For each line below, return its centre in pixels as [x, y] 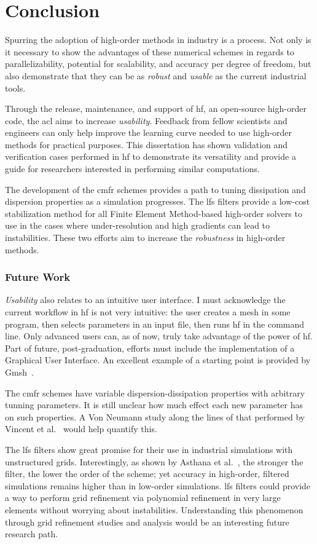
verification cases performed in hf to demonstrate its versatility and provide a [151, 156]
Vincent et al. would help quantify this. [81, 429]
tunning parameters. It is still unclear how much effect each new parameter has [154, 405]
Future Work [38, 277]
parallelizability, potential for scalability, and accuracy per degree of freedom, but [158, 64]
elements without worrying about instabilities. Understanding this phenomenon [154, 509]
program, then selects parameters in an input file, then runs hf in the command [155, 324]
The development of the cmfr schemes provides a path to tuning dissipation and [155, 189]
